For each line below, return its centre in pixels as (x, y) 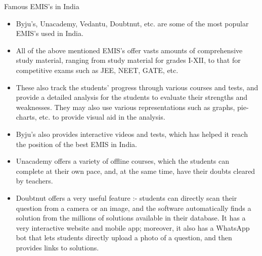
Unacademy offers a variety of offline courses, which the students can (123, 161)
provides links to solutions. (57, 247)
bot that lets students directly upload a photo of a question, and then (124, 237)
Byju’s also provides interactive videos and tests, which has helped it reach (132, 134)
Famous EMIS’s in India (42, 6)
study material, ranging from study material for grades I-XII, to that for (128, 60)
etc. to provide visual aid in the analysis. (102, 117)
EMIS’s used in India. (50, 33)
